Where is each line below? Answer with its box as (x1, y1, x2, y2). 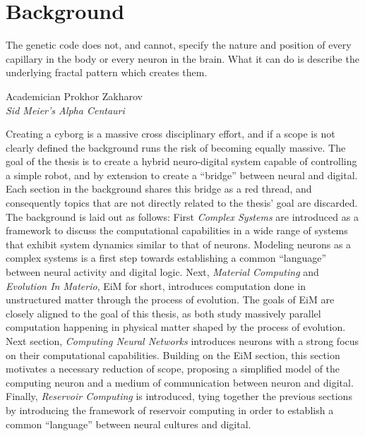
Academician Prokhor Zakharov (6, 88, 143, 103)
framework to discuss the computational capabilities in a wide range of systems (6, 223, 348, 238)
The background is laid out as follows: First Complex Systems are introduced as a (6, 209, 359, 224)
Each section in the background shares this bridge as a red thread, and (6, 181, 312, 196)
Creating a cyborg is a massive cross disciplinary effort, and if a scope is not (6, 126, 335, 141)
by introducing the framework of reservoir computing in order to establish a (6, 402, 334, 417)
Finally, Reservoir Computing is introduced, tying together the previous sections (6, 389, 352, 404)
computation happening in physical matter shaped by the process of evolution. (6, 320, 346, 334)
